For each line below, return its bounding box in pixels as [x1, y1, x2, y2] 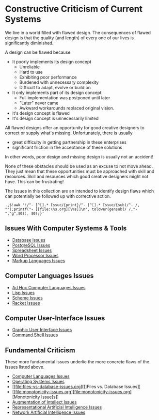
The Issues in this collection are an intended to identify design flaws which [5, 188, 154, 194]
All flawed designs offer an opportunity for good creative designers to [5, 124, 144, 130]
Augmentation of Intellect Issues [12, 399, 77, 405]
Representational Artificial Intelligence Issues [12, 404, 102, 410]
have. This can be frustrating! [5, 178, 64, 185]
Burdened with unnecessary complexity [19, 79, 99, 85]
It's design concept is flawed [12, 110, 70, 116]
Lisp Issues [12, 290, 35, 296]
